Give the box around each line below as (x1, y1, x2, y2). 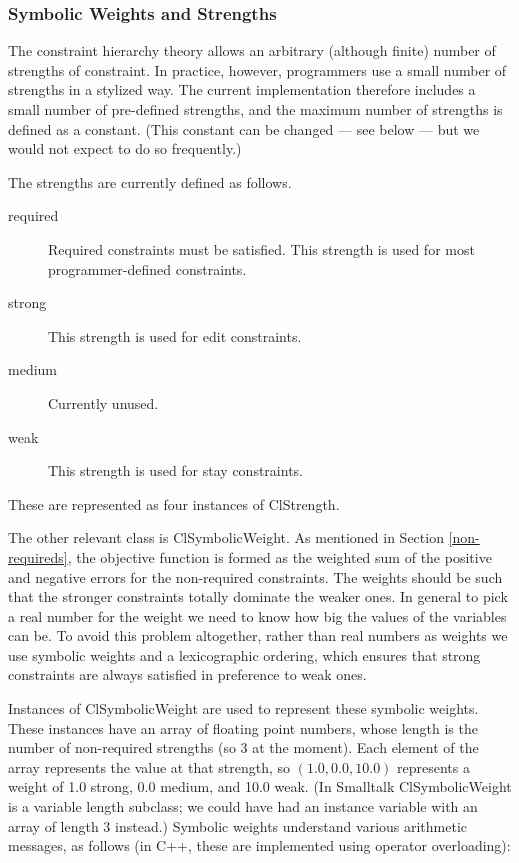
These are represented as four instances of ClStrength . (8, 493, 340, 514)
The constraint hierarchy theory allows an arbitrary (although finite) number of (8, 40, 496, 61)
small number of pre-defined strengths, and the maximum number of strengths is (8, 99, 503, 119)
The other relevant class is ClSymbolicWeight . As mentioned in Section (8, 527, 444, 548)
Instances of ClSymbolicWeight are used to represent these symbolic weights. (8, 698, 479, 719)
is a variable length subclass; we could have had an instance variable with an (8, 796, 478, 817)
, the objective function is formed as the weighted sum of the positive (67, 546, 492, 567)
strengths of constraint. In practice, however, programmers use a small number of (8, 59, 507, 80)
